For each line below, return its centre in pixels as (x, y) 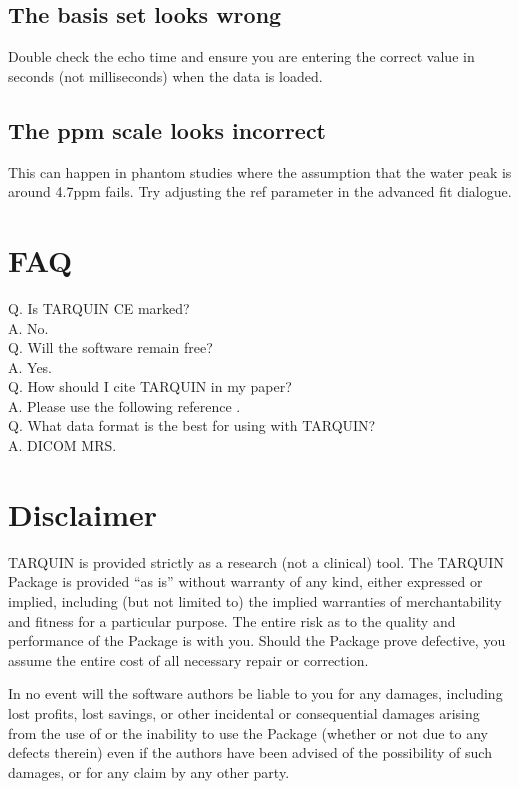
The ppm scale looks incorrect (167, 129)
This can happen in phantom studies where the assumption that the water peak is (260, 171)
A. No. (28, 327)
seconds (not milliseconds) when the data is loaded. (165, 75)
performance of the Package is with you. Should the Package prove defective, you (257, 640)
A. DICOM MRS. (62, 445)
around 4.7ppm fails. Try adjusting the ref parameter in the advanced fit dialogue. (260, 191)
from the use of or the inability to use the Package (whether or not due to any (248, 732)
